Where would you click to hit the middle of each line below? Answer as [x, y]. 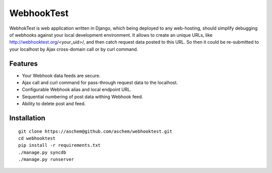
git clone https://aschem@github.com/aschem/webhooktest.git [95, 131]
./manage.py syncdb [42, 152]
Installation [27, 118]
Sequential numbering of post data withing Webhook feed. [83, 97]
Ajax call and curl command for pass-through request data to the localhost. [100, 82]
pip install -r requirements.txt [59, 145]
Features [23, 64]
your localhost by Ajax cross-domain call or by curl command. [74, 49]
